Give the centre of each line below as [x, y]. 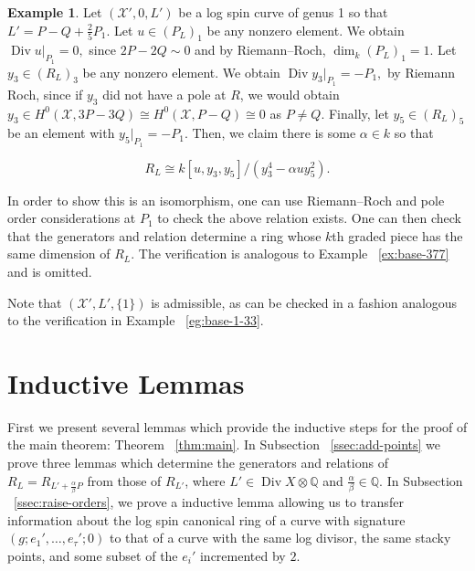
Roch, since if [45, 94]
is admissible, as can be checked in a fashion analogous [304, 302]
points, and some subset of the [93, 556]
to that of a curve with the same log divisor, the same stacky [280, 538]
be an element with [61, 133]
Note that [35, 302]
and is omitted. [50, 271]
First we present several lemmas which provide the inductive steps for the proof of [237, 426]
